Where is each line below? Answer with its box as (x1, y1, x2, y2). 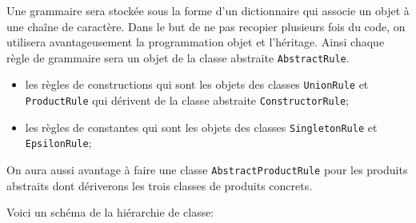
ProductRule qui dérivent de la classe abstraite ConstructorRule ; (25, 92, 350, 109)
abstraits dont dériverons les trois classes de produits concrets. (6, 177, 313, 193)
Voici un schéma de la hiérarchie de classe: (6, 204, 214, 221)
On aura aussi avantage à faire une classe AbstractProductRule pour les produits (6, 161, 408, 178)
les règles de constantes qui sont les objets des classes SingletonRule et (25, 118, 378, 135)
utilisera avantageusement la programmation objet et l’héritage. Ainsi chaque (6, 34, 385, 50)
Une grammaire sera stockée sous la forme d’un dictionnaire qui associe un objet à (6, 2, 410, 18)
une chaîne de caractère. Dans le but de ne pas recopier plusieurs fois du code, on (6, 18, 406, 34)
